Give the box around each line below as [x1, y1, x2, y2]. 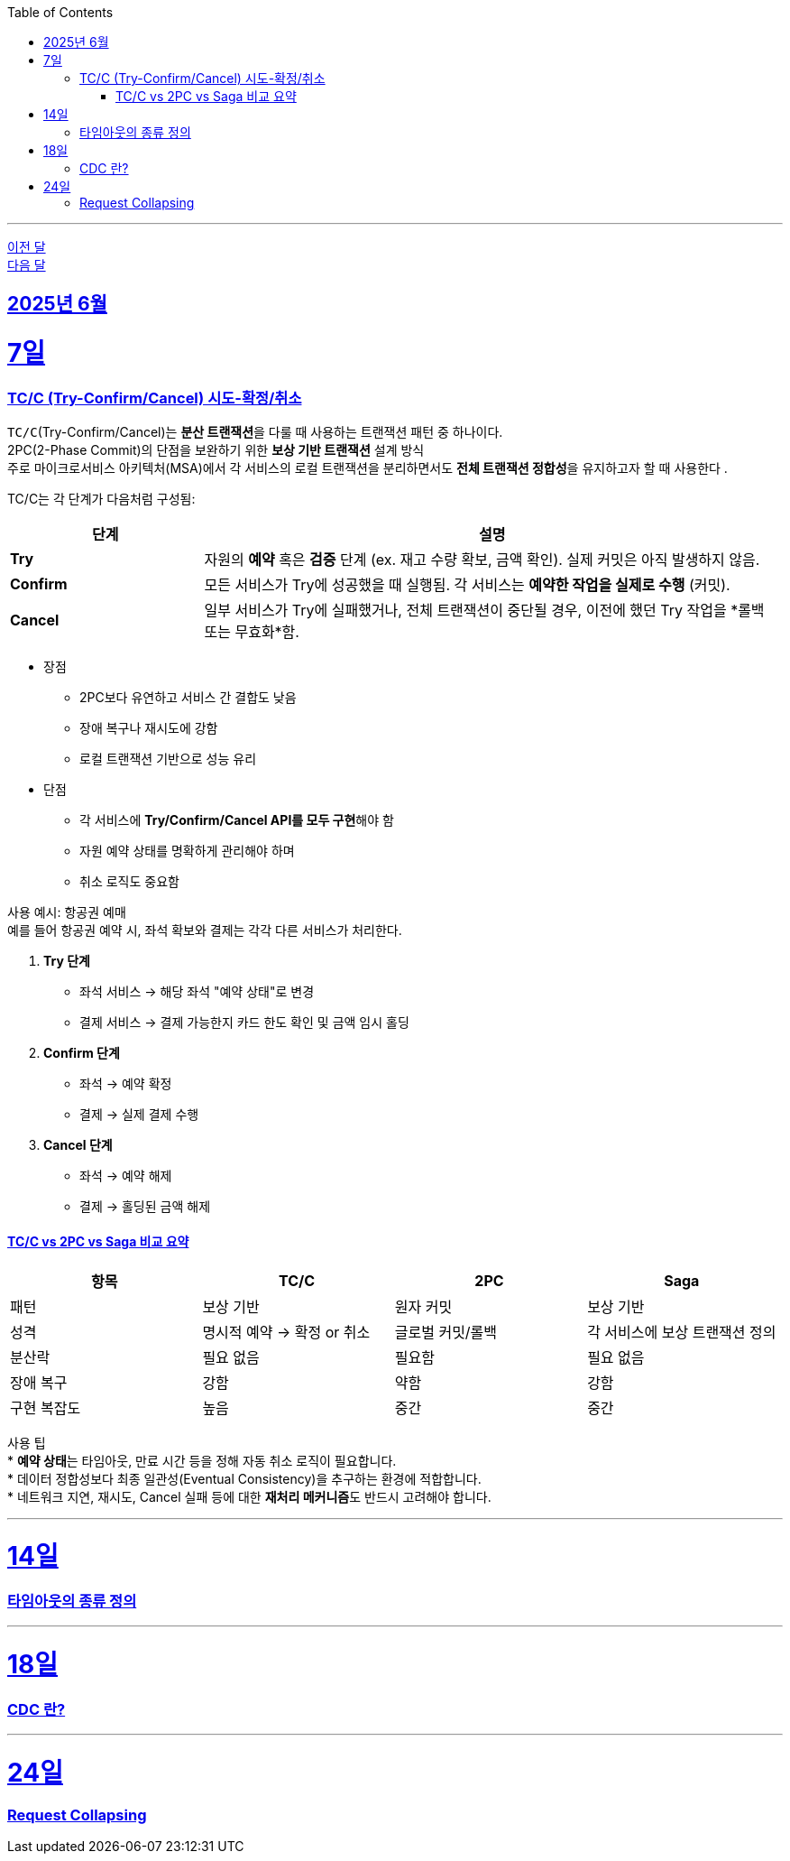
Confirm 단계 [43, 1045, 120, 1061]
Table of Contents [7, 5, 114, 20]
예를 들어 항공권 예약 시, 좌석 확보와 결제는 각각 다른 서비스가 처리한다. [7, 922, 402, 939]
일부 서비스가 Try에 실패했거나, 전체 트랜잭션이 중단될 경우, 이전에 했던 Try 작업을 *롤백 [204, 601, 765, 620]
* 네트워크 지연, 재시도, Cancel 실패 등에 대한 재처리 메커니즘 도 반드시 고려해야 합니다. [7, 1488, 491, 1505]
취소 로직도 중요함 [79, 874, 179, 890]
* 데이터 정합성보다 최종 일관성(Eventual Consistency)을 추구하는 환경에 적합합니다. [7, 1470, 482, 1486]
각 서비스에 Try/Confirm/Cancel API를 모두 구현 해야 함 [79, 812, 394, 829]
